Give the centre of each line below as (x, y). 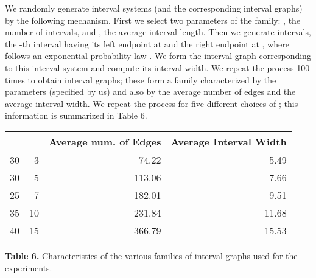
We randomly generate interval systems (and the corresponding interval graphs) (154, 8)
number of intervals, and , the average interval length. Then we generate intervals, (158, 32)
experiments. (29, 267)
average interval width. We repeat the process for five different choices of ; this (152, 103)
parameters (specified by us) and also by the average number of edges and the (150, 92)
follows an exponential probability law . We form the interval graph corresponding (158, 56)
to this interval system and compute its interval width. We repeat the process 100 (157, 67)
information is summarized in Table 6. (76, 115)
